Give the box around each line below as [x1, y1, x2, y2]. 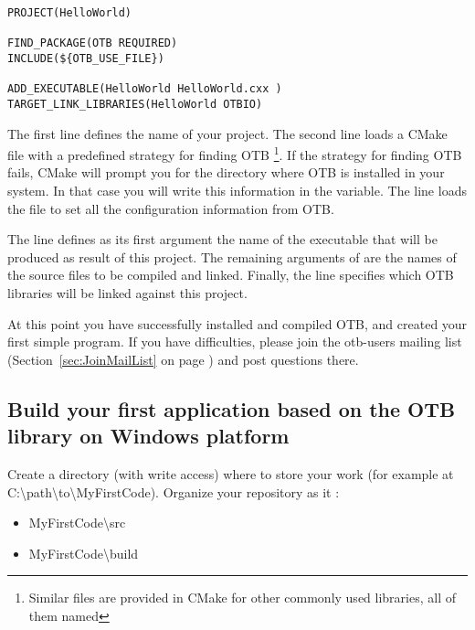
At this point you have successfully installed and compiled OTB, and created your [7, 314, 468, 333]
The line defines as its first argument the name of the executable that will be [7, 230, 438, 249]
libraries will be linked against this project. [7, 283, 248, 302]
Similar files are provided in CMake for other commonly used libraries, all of [28, 588, 456, 607]
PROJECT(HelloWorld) [7, 6, 132, 19]
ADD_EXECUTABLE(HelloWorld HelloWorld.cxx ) [7, 82, 282, 96]
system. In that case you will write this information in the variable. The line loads [7, 181, 467, 200]
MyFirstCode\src [28, 513, 126, 532]
